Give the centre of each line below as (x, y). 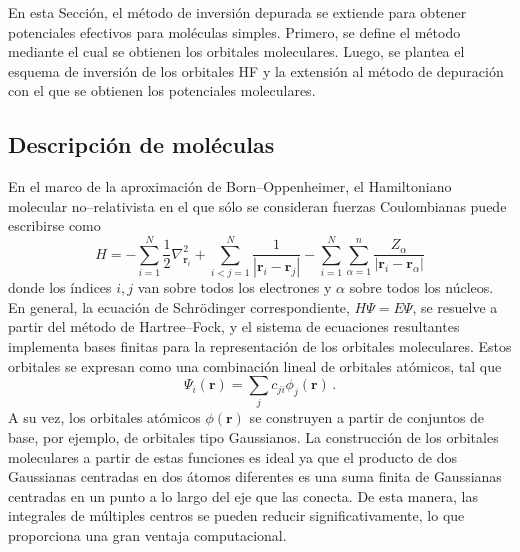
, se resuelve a (455, 306)
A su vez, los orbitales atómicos (104, 417)
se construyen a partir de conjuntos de (367, 417)
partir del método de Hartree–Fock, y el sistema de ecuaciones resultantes (234, 326)
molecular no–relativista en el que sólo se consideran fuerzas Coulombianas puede (257, 205)
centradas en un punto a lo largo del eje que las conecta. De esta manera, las (243, 495)
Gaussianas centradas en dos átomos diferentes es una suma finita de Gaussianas (255, 476)
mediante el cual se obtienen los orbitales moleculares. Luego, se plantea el (236, 51)
